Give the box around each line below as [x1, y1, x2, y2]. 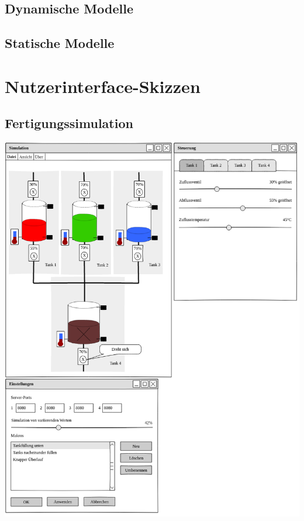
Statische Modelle [5, 34, 115, 52]
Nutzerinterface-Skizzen [5, 74, 201, 98]
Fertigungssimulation [5, 114, 133, 132]
